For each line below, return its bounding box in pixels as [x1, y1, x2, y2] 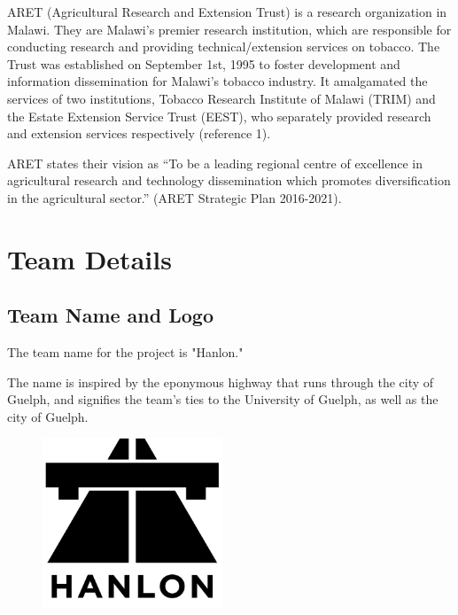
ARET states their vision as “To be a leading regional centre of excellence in [7, 153, 423, 172]
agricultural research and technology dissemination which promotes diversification [7, 171, 451, 190]
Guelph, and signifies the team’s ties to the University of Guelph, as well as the [7, 390, 439, 409]
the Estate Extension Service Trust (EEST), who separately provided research [7, 106, 431, 125]
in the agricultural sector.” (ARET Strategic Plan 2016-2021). [7, 188, 342, 206]
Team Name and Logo [7, 301, 213, 329]
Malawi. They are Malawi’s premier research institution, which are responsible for [7, 19, 452, 38]
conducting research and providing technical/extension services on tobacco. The [7, 37, 440, 56]
